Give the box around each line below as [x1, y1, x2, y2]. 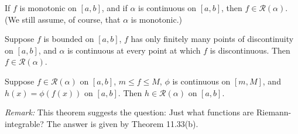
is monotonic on [19, 2, 77, 13]
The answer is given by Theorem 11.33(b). [46, 117, 198, 129]
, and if [101, 2, 128, 13]
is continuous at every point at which [67, 44, 201, 56]
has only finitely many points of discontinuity [131, 33, 294, 45]
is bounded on [43, 33, 94, 45]
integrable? [5, 117, 44, 129]
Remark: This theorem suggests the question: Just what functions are [5, 106, 254, 118]
